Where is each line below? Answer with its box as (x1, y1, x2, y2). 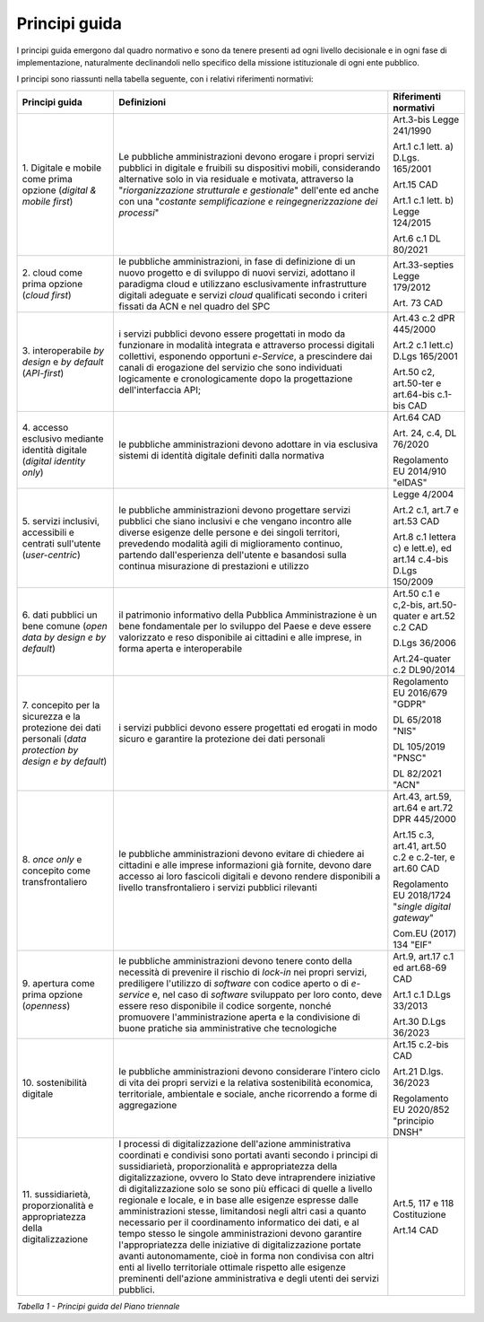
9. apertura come (22, 976, 96, 989)
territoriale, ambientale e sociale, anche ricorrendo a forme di (118, 1087, 378, 1099)
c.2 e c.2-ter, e (393, 851, 456, 863)
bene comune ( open (22, 619, 108, 632)
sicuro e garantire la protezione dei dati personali (118, 732, 326, 745)
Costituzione (393, 1208, 447, 1221)
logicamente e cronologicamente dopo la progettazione (118, 372, 353, 385)
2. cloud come (22, 266, 83, 278)
